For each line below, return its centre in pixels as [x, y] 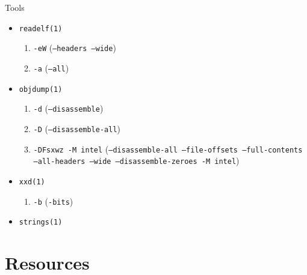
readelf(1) [41, 29]
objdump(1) [41, 89]
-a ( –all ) [51, 68]
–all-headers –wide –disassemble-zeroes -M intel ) [136, 161]
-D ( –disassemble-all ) [77, 128]
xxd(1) [32, 182]
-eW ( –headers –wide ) [75, 48]
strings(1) [41, 222]
